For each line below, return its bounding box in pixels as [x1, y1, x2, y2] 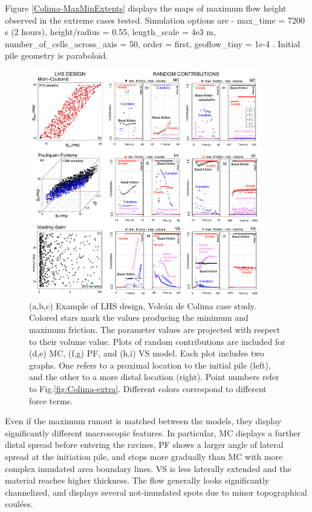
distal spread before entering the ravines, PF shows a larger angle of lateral [5, 438, 284, 451]
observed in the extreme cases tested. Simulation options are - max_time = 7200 [5, 13, 305, 26]
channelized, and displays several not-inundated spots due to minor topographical [5, 485, 307, 498]
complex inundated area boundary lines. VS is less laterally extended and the [5, 462, 291, 474]
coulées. [5, 497, 33, 510]
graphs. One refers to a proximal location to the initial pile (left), [29, 358, 271, 371]
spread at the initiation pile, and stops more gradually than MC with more [5, 450, 283, 462]
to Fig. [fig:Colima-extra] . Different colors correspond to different [29, 382, 267, 395]
